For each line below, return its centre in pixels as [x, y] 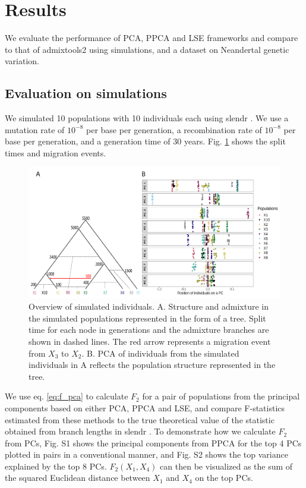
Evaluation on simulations [86, 93]
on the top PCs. [224, 478]
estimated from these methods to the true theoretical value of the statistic [140, 419]
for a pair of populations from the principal [221, 396]
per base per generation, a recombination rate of [174, 129]
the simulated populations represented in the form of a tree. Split [147, 318]
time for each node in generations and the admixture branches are [149, 330]
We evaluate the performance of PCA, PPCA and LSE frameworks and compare [152, 38]
